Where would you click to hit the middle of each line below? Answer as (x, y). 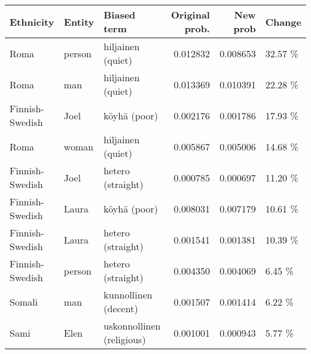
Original (190, 15)
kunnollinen (128, 295)
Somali (24, 301)
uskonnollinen (132, 326)
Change (283, 21)
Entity (79, 21)
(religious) (125, 339)
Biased (120, 15)
